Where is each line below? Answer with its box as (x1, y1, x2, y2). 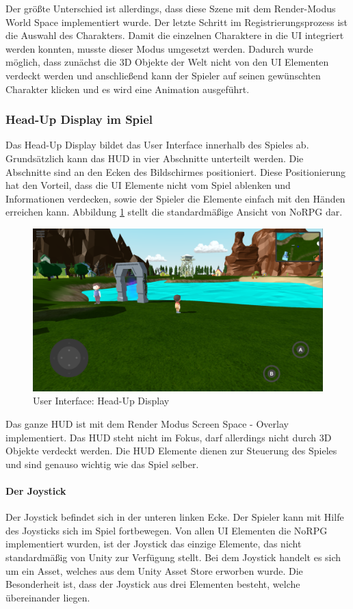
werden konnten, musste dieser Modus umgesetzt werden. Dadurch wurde (5, 41, 313, 55)
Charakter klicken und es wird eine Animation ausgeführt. (5, 81, 250, 96)
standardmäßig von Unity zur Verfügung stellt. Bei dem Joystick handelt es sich (5, 549, 341, 564)
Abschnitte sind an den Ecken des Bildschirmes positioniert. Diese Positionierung (5, 164, 345, 179)
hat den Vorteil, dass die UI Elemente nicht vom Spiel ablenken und (5, 178, 291, 192)
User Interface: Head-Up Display (33, 393, 170, 408)
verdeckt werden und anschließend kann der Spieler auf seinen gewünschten (5, 68, 321, 82)
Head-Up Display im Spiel (5, 111, 153, 128)
